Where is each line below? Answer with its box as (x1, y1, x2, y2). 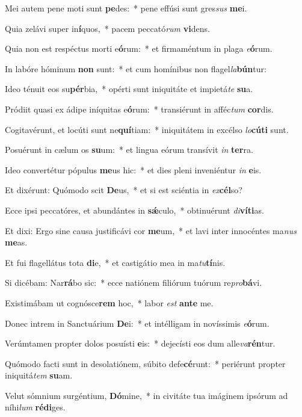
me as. (5, 236, 28, 249)
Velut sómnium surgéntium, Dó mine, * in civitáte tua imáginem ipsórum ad (5, 389, 288, 401)
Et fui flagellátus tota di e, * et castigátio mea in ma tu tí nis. (5, 256, 226, 268)
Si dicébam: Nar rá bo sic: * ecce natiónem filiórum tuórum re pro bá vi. (5, 276, 262, 289)
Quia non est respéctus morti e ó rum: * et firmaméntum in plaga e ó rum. (5, 42, 273, 55)
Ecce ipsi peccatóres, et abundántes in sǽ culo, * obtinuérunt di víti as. (5, 203, 264, 216)
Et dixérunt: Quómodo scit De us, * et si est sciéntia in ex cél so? (5, 184, 242, 196)
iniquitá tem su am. (5, 369, 73, 381)
